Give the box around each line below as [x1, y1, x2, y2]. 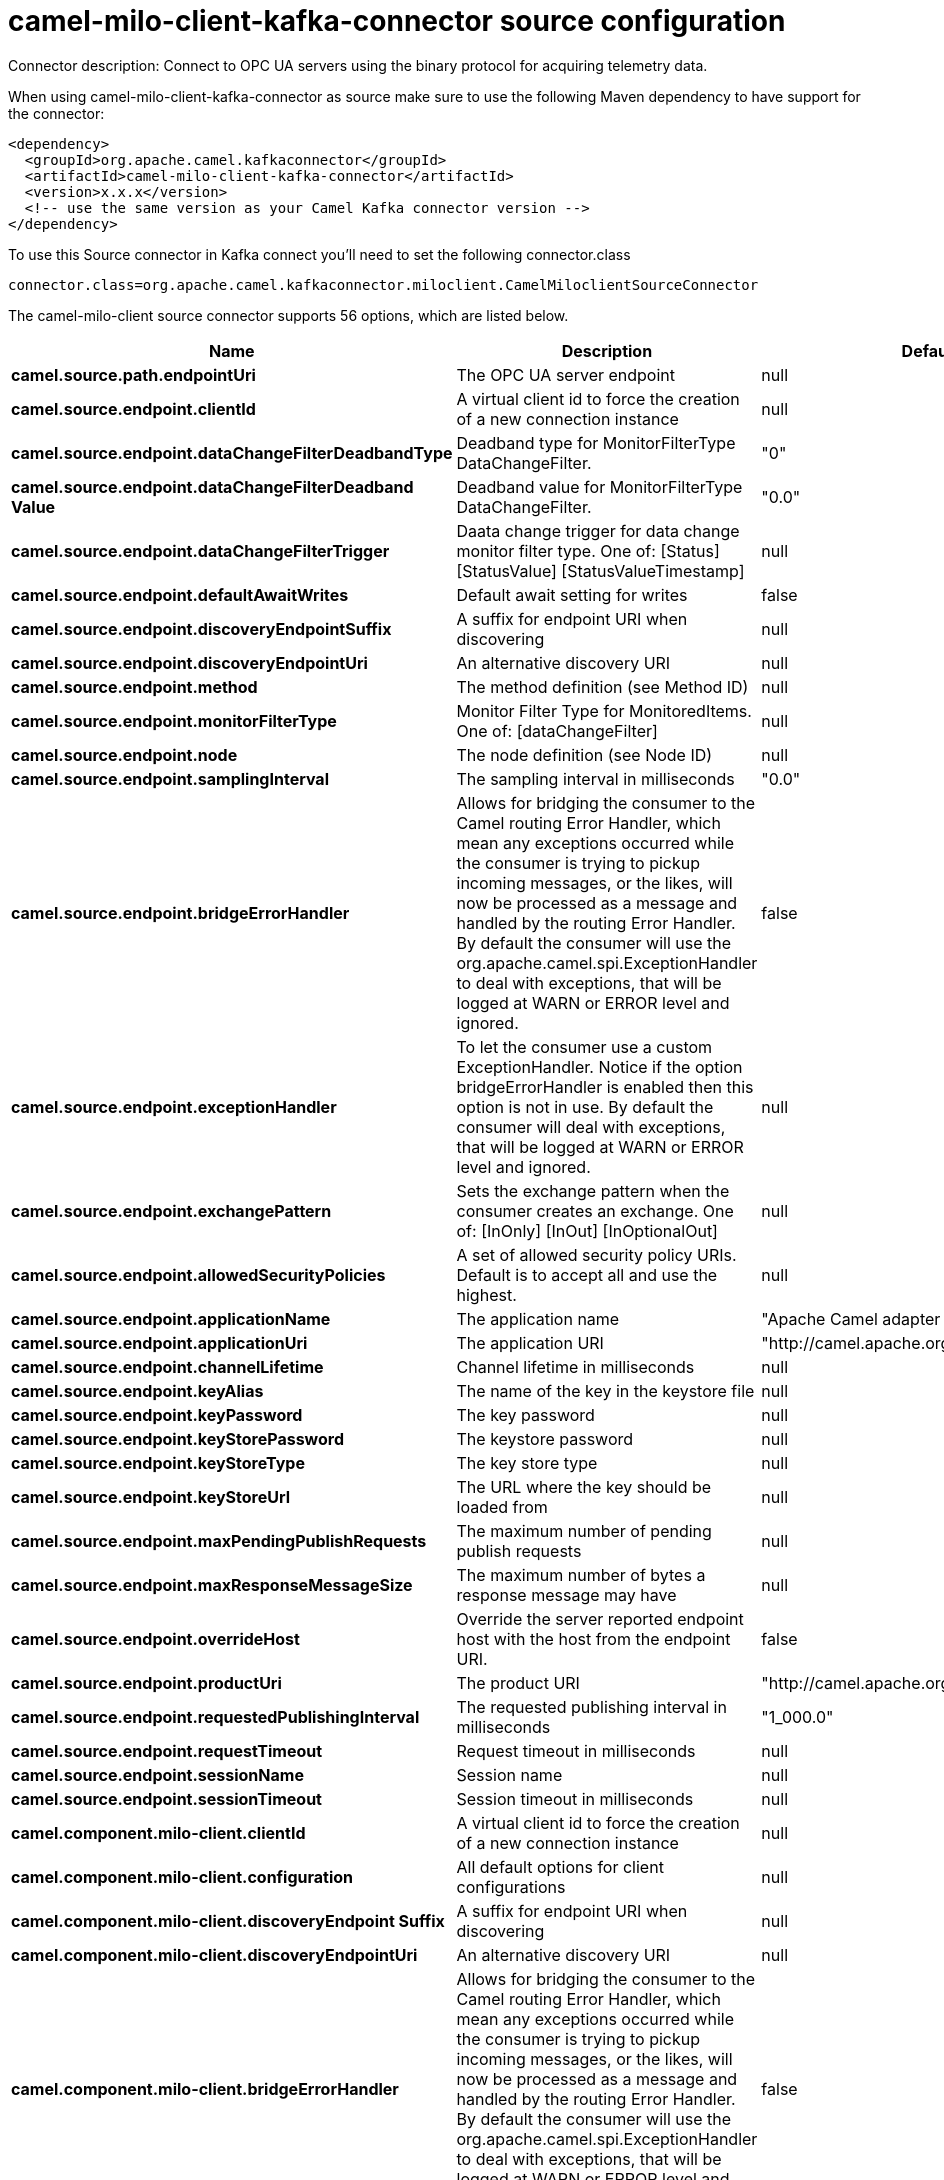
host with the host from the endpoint [456, 1628, 731, 1649]
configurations [456, 1876, 566, 1897]
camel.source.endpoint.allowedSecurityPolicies [11, 1264, 386, 1285]
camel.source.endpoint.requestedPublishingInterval [11, 1706, 420, 1727]
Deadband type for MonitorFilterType [456, 432, 736, 453]
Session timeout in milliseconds [456, 1788, 694, 1809]
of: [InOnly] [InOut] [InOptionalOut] [456, 1220, 718, 1241]
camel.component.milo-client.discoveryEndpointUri [11, 1944, 418, 1965]
